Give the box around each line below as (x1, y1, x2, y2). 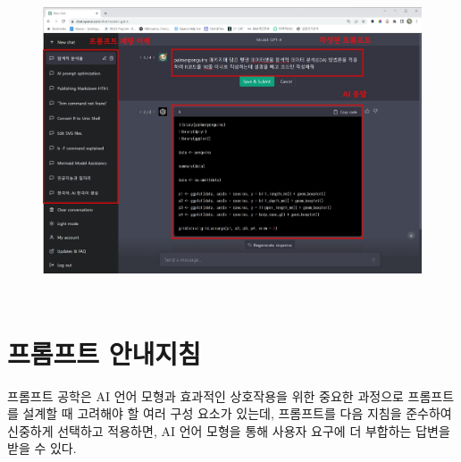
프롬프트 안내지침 (7, 334, 201, 371)
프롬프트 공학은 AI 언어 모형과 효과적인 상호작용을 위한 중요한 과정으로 (7, 386, 404, 405)
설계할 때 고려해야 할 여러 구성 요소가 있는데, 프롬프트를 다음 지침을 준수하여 (22, 404, 452, 423)
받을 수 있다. (7, 439, 77, 458)
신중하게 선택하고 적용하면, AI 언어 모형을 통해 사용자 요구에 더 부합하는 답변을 (7, 421, 450, 440)
